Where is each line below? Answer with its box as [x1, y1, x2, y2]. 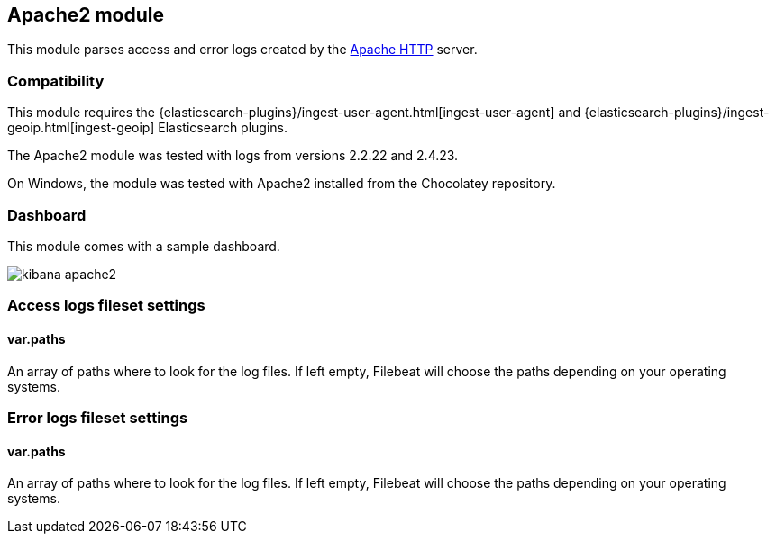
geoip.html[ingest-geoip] [7, 120, 155, 136]
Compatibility [7, 71, 105, 90]
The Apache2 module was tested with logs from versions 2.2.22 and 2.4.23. [7, 148, 459, 164]
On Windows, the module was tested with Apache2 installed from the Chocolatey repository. [7, 176, 556, 192]
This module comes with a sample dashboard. [7, 238, 280, 254]
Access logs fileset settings [7, 296, 205, 315]
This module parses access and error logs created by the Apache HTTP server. [7, 41, 478, 58]
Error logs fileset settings [7, 408, 188, 427]
